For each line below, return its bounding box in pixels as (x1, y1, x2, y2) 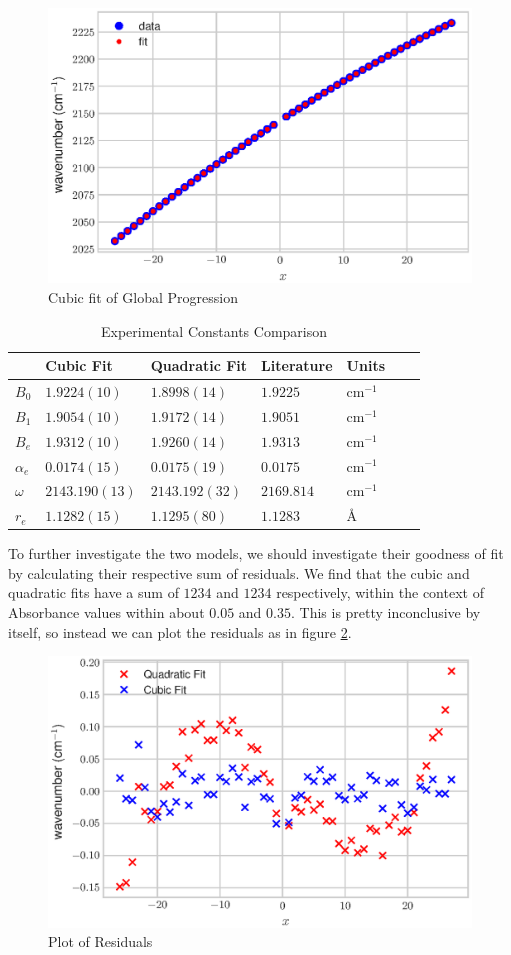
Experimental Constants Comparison (100, 320, 328, 341)
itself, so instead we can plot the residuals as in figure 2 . (8, 621, 352, 642)
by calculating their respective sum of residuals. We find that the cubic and (8, 562, 470, 583)
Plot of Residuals (48, 931, 153, 952)
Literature (261, 355, 333, 376)
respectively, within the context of (276, 582, 484, 603)
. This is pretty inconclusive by (290, 602, 481, 623)
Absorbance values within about (8, 602, 205, 623)
